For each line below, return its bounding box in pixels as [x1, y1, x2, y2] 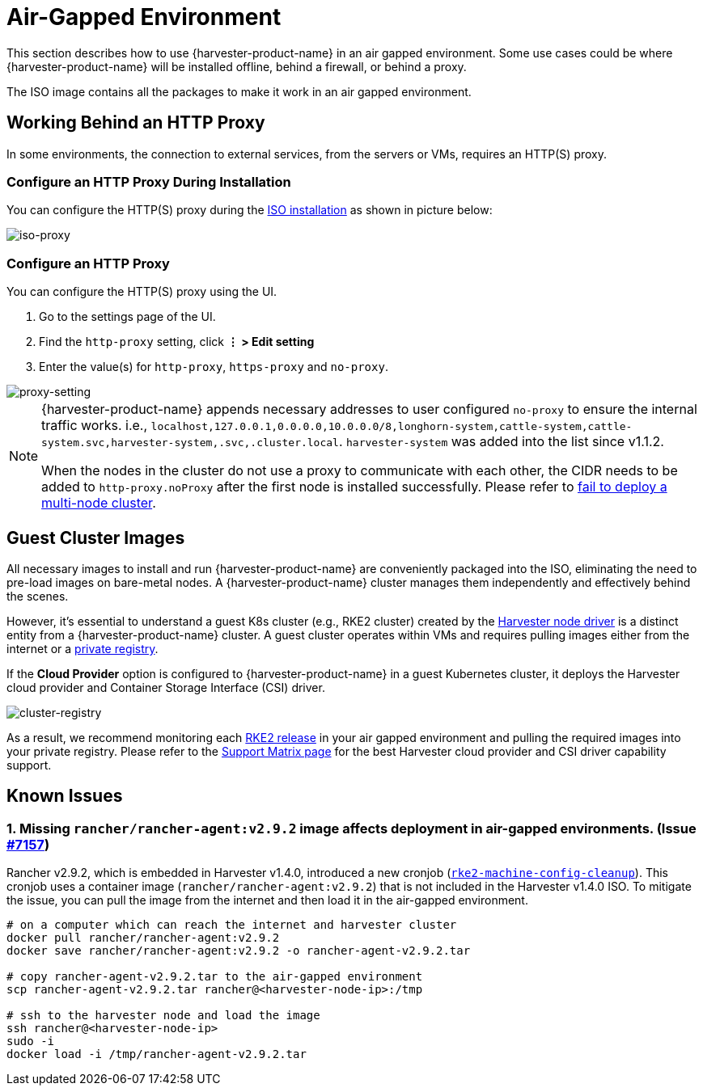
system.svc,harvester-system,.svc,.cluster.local [41, 436, 339, 449]
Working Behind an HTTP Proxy [6, 112, 265, 133]
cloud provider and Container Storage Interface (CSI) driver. [6, 680, 325, 694]
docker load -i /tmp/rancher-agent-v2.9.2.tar [6, 1048, 307, 1061]
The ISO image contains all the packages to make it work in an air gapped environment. [6, 84, 472, 99]
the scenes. [6, 588, 69, 603]
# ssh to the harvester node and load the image [6, 1009, 320, 1022]
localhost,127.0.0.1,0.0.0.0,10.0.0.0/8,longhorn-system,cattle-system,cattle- [150, 420, 633, 433]
